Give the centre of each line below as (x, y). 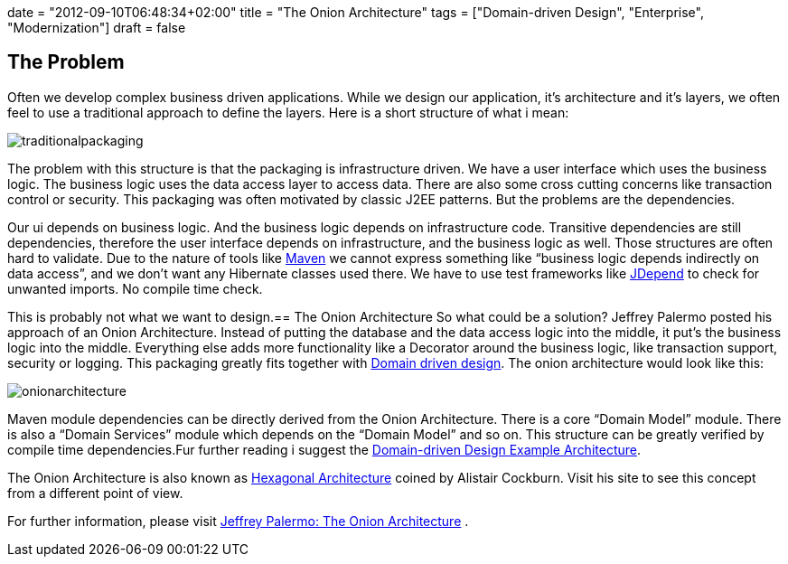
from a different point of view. (95, 493)
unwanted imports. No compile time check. (135, 288)
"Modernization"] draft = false (97, 28)
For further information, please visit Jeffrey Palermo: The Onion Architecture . (238, 521)
